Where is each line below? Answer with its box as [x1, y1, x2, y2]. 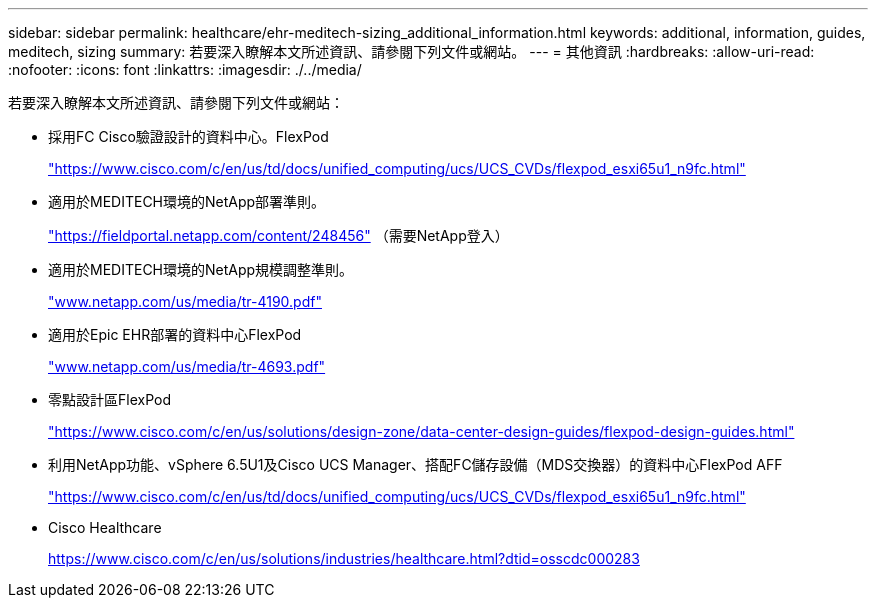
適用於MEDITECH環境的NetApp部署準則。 [48, 193, 326, 210]
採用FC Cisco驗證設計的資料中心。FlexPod [48, 128, 329, 145]
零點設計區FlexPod [48, 391, 171, 408]
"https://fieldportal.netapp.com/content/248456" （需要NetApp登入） [48, 227, 509, 244]
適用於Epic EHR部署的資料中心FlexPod [48, 326, 302, 343]
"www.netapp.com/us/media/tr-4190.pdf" [48, 293, 322, 310]
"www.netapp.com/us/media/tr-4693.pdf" [48, 358, 326, 375]
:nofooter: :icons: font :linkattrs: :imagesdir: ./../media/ [8, 61, 362, 78]
